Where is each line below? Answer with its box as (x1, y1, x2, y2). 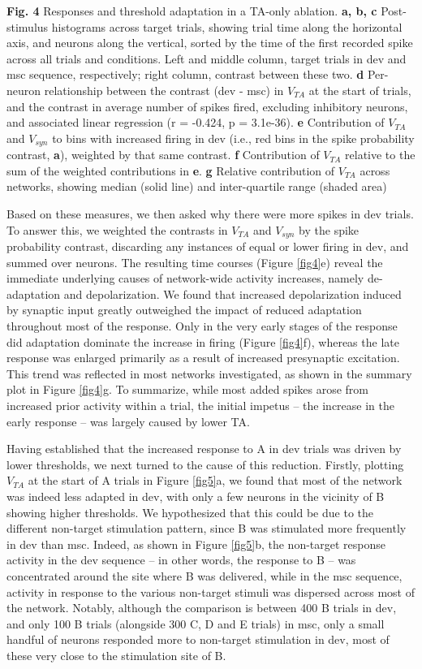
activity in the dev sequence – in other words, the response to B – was (6, 551, 356, 568)
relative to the (345, 146, 416, 163)
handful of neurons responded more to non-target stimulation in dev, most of (6, 631, 390, 648)
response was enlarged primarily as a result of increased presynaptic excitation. (6, 349, 400, 366)
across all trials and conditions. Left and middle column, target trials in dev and (6, 50, 407, 67)
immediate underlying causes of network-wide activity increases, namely (6, 270, 364, 287)
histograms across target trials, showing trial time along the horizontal (51, 18, 403, 35)
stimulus (6, 18, 49, 35)
